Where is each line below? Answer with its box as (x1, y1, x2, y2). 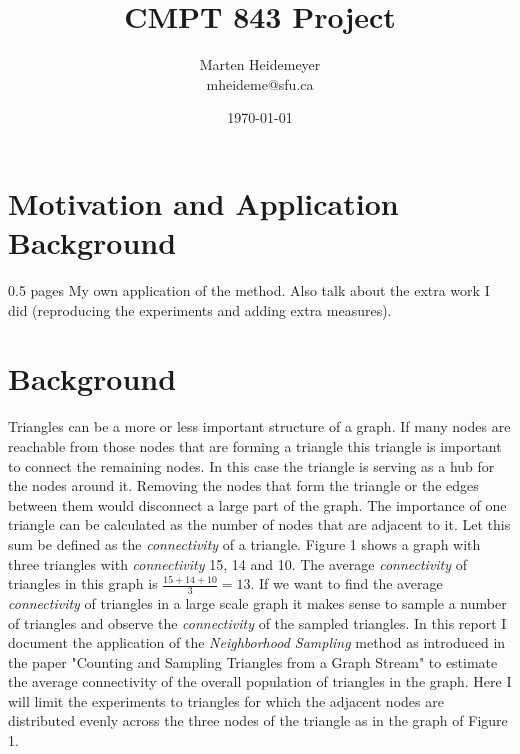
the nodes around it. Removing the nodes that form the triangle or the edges (8, 475, 479, 496)
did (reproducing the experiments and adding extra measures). (8, 299, 392, 320)
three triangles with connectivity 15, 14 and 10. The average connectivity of (8, 553, 468, 574)
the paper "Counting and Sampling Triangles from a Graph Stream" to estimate (8, 651, 498, 672)
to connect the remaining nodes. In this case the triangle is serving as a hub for (8, 455, 495, 476)
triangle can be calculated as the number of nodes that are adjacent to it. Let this (8, 514, 511, 535)
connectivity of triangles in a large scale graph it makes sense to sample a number (8, 592, 507, 613)
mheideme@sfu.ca (206, 73, 314, 94)
